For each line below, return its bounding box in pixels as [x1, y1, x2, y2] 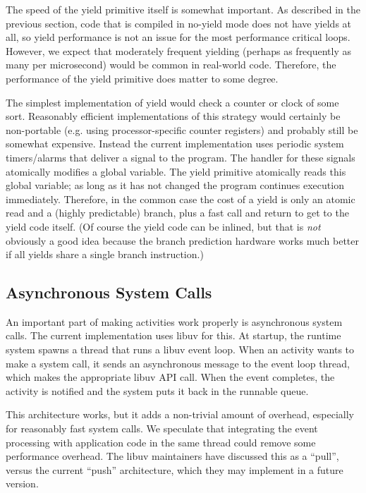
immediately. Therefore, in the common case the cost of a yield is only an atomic [6, 191, 355, 206]
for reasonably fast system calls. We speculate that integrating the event [6, 421, 318, 436]
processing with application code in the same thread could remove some [6, 434, 316, 449]
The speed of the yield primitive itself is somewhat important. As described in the [6, 2, 361, 16]
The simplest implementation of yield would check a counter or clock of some [6, 95, 339, 109]
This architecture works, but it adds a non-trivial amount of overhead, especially [6, 407, 355, 422]
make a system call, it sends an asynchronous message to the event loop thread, [6, 355, 350, 370]
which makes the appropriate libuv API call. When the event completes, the [6, 370, 335, 384]
